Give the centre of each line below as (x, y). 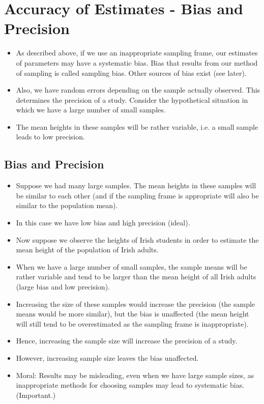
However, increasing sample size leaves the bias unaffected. (107, 357)
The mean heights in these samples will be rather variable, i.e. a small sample (137, 126)
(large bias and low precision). (63, 287)
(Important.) (36, 395)
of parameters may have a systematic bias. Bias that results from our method (137, 62)
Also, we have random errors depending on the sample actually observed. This (138, 90)
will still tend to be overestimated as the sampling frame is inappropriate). (132, 323)
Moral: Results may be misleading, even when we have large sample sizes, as (135, 375)
